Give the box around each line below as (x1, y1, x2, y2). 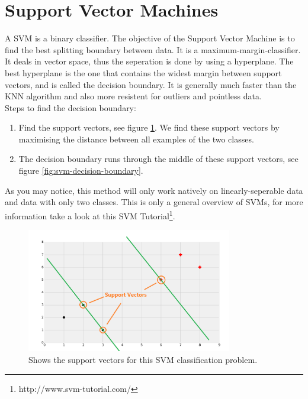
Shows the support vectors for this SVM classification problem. (28, 353, 258, 366)
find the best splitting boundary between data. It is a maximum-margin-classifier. (5, 43, 301, 56)
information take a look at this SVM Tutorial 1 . (5, 207, 175, 222)
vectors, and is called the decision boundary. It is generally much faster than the (5, 78, 297, 90)
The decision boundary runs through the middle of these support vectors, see (18, 153, 299, 165)
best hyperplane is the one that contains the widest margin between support (5, 66, 282, 79)
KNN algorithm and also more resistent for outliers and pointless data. (5, 90, 262, 102)
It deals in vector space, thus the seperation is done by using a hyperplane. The (5, 55, 294, 67)
